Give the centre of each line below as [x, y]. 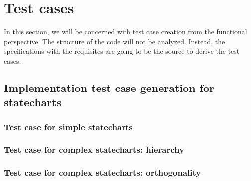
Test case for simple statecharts [68, 127]
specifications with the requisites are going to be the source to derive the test [122, 51]
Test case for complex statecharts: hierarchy [94, 149]
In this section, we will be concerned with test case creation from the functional [125, 32]
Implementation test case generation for [109, 87]
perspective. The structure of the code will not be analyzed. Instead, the [115, 41]
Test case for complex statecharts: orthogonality [103, 172]
